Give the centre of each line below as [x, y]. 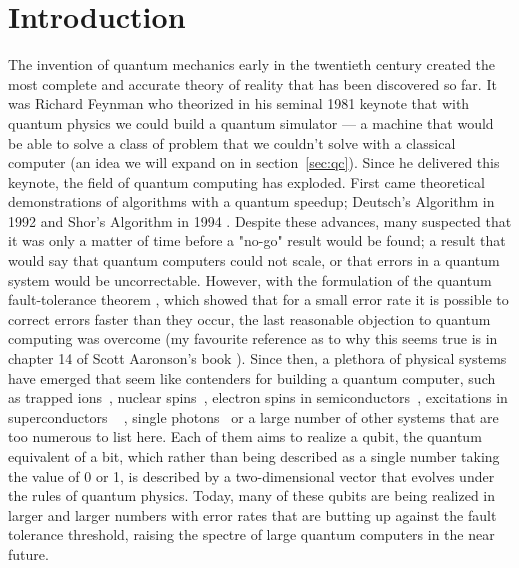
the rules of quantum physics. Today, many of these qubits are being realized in [252, 495]
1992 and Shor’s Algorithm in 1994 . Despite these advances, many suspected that [260, 220]
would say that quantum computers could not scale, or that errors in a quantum [254, 260]
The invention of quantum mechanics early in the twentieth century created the [252, 64]
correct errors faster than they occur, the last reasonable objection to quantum [249, 318]
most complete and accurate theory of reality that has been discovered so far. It [252, 83]
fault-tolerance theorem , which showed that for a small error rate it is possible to [258, 299]
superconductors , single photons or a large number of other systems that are [253, 416]
